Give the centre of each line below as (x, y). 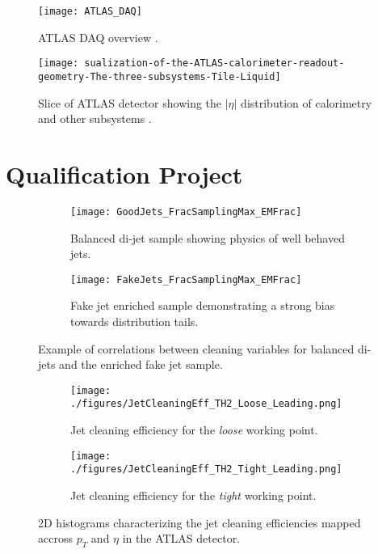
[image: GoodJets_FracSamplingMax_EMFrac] (186, 211)
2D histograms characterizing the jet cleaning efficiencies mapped (199, 522)
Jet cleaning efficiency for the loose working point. (194, 430)
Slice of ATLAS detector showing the (130, 102)
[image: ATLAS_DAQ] (90, 11)
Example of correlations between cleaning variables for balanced (196, 348)
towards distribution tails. (134, 321)
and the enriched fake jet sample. (141, 364)
